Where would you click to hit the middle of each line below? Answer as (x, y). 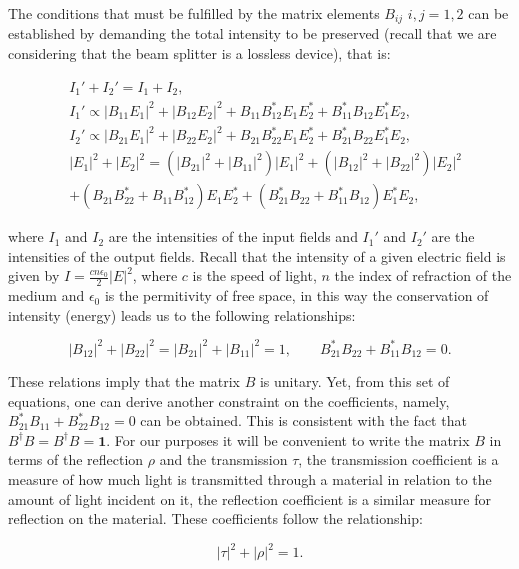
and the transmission (223, 459)
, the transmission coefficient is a (398, 459)
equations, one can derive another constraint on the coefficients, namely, (229, 400)
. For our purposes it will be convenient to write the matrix (288, 439)
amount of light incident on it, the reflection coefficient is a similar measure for (249, 498)
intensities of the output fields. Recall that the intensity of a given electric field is (257, 255)
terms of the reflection (76, 459)
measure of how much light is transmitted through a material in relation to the (250, 478)
